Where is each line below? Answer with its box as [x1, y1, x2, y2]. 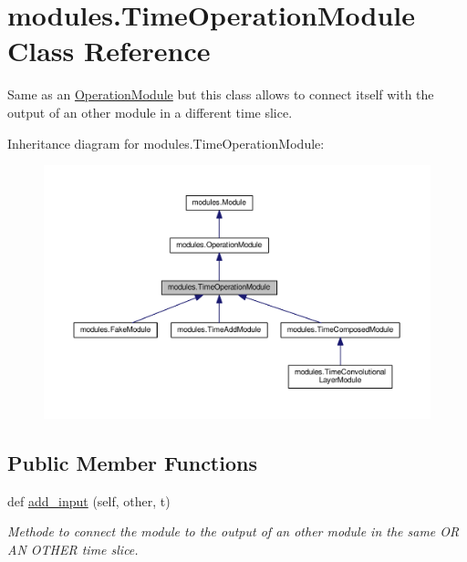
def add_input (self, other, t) [7, 491, 171, 510]
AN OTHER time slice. [7, 539, 139, 558]
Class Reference [7, 32, 211, 69]
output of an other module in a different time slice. [7, 102, 293, 121]
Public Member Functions [7, 448, 257, 476]
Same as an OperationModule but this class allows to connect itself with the [7, 85, 434, 104]
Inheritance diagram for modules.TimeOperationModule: [7, 133, 325, 152]
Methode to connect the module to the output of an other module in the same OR [7, 522, 460, 541]
